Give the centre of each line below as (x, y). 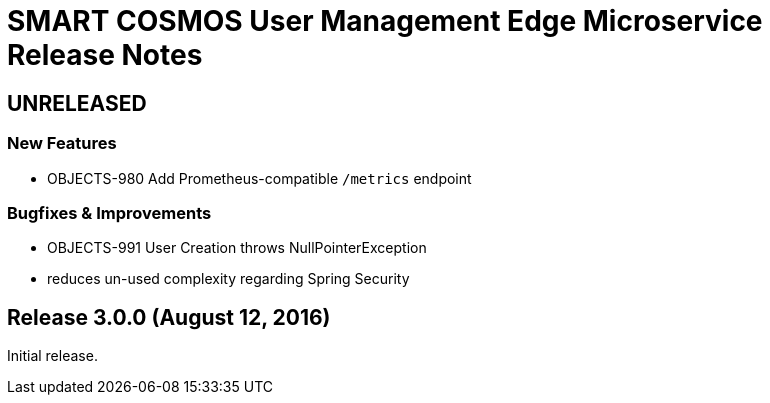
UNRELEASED (77, 103)
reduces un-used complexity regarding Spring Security (228, 279)
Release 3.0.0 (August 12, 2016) (169, 317)
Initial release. (52, 356)
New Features (62, 143)
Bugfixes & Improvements (109, 212)
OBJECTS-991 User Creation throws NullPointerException (237, 248)
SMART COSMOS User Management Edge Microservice (385, 21)
